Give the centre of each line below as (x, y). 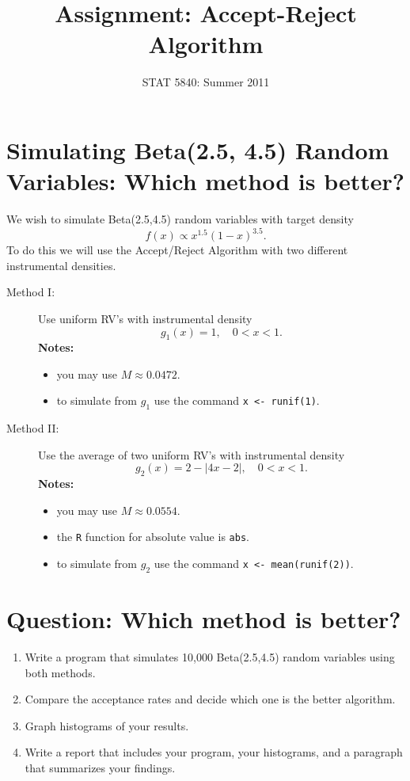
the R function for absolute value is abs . (153, 537)
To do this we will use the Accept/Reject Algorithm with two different (177, 250)
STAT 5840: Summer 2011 (206, 82)
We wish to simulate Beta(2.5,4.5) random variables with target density (180, 219)
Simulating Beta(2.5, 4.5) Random (198, 149)
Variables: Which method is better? (206, 181)
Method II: (33, 428)
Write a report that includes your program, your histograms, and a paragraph (214, 752)
